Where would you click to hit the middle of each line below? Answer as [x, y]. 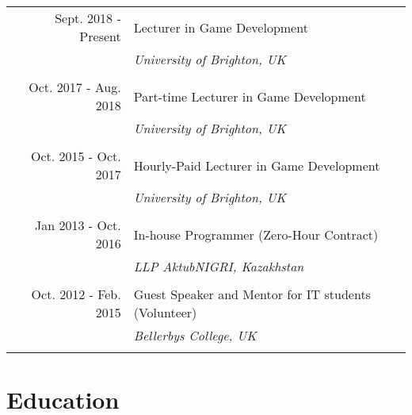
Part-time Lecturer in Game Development [250, 96]
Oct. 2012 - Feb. [76, 294]
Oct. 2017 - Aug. [75, 87]
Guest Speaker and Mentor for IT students [252, 294]
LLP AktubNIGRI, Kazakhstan [219, 266]
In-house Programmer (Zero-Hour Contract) [256, 234]
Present [100, 36]
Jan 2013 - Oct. [78, 225]
